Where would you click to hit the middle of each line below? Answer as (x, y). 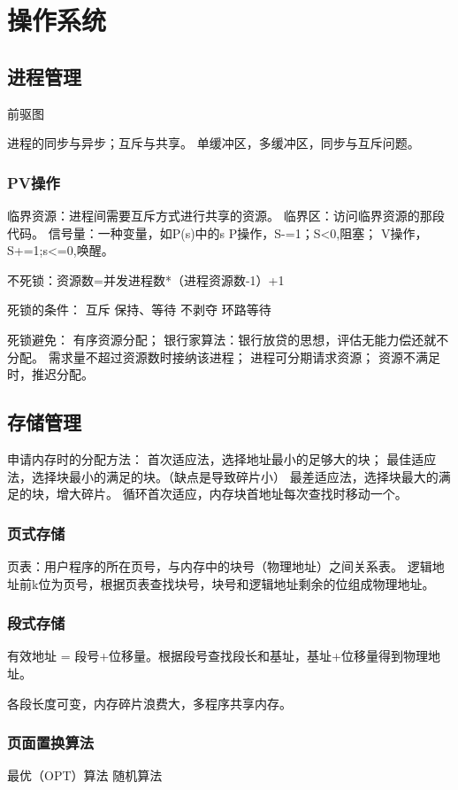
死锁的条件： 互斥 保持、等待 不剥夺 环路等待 (139, 310)
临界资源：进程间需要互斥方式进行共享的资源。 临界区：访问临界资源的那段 (226, 215)
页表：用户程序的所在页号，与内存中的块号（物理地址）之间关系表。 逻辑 (220, 565)
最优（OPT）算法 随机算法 (85, 775)
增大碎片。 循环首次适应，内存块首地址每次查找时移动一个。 (232, 494)
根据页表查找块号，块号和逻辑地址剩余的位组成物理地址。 (267, 583)
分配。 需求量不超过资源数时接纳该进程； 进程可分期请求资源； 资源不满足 (224, 356)
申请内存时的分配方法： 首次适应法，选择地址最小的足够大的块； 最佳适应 (222, 458)
